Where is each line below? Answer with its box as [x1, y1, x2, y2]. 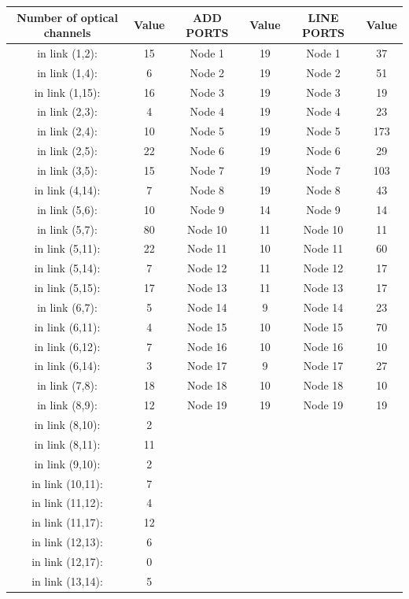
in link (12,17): [31, 553, 103, 569]
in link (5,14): [34, 260, 101, 276]
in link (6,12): [34, 338, 101, 354]
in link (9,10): [34, 455, 101, 471]
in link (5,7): [37, 220, 98, 237]
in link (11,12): [31, 494, 103, 511]
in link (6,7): [37, 298, 98, 315]
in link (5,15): [34, 279, 101, 296]
